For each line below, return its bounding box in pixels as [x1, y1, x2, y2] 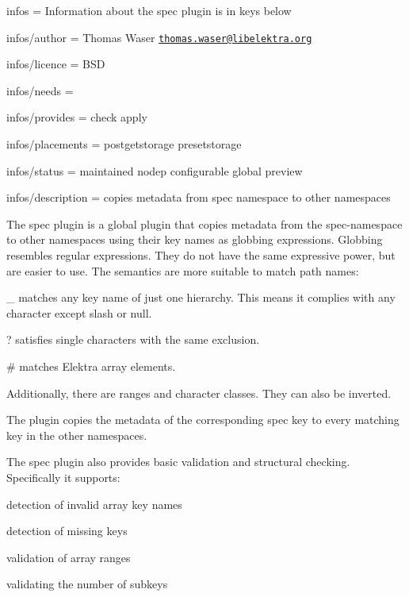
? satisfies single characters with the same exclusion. [6, 331, 260, 348]
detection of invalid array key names [6, 495, 182, 512]
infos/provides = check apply [6, 109, 147, 125]
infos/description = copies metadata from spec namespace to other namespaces [6, 189, 391, 206]
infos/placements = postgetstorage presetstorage [6, 136, 242, 152]
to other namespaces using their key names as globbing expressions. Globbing [6, 231, 383, 248]
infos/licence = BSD [6, 56, 105, 72]
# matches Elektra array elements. [6, 357, 176, 374]
